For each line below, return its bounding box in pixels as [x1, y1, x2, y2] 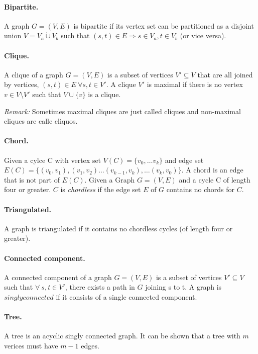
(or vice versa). [180, 30, 226, 41]
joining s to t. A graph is [145, 282, 222, 292]
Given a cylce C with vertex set [4, 154, 101, 165]
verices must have [4, 340, 58, 350]
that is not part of [4, 174, 60, 185]
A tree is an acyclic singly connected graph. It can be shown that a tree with [4, 330, 240, 341]
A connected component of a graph [4, 272, 112, 282]
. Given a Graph [84, 174, 135, 185]
